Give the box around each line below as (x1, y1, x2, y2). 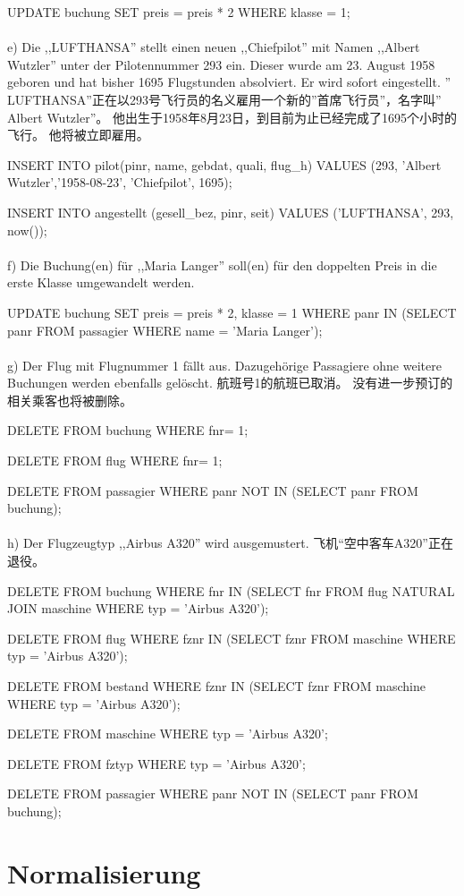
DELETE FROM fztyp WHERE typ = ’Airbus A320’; (7, 754, 306, 772)
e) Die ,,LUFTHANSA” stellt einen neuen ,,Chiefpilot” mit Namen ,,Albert (7, 38, 420, 56)
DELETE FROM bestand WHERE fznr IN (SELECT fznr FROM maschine (7, 677, 426, 695)
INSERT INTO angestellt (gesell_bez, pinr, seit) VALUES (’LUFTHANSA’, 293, (7, 202, 454, 221)
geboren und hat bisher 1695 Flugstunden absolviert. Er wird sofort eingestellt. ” (7, 73, 451, 91)
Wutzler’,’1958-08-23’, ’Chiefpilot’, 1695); (7, 173, 232, 192)
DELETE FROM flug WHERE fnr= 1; (7, 451, 223, 470)
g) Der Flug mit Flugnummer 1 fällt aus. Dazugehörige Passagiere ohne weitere (7, 355, 442, 374)
